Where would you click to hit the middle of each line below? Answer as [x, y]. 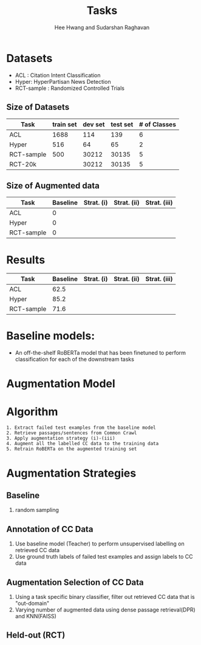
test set [122, 124]
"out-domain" [32, 603]
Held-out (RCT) [36, 635]
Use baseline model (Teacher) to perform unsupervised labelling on [100, 544]
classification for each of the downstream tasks [75, 360]
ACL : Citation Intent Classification [58, 75]
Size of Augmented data [53, 186]
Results [26, 260]
